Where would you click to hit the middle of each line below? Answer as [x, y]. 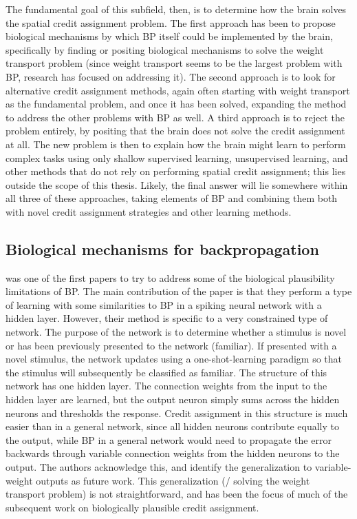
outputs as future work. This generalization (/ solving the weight [173, 480]
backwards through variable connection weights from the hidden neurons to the [173, 453]
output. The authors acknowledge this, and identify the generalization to [159, 467]
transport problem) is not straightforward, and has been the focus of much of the [177, 494]
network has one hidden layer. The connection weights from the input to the [166, 386]
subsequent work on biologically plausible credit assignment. [132, 507]
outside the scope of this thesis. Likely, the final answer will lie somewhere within [177, 184]
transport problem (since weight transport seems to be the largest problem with [174, 63]
